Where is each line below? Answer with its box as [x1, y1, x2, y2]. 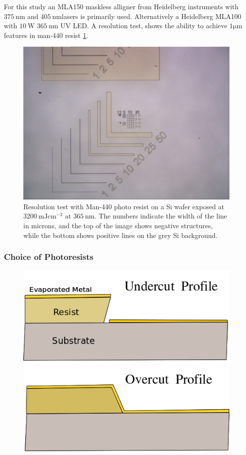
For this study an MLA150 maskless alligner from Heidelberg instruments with [4, 1, 239, 11]
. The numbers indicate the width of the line [94, 211, 227, 221]
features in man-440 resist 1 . [4, 30, 88, 40]
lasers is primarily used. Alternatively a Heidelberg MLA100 [62, 11, 241, 21]
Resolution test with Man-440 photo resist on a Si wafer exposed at [23, 201, 225, 211]
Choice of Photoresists [4, 251, 93, 263]
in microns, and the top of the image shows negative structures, [23, 220, 213, 231]
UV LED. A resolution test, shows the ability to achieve [60, 20, 228, 31]
